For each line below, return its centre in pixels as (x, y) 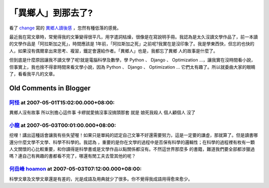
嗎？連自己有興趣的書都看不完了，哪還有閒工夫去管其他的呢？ (72, 156)
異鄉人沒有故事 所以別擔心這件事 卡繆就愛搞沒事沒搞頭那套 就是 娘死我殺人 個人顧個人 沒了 (102, 112)
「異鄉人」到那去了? (51, 13)
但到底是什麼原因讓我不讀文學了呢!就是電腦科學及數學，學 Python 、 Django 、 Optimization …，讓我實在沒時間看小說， (133, 60)
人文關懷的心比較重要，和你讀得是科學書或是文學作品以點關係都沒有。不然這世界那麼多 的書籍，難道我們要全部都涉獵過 (132, 149)
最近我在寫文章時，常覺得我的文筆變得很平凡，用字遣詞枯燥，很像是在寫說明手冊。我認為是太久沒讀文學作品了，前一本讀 (134, 37)
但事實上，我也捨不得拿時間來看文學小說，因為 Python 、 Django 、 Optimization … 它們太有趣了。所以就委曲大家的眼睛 (132, 67)
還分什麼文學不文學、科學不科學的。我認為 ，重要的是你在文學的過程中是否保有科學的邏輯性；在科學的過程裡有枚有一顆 (132, 142)
